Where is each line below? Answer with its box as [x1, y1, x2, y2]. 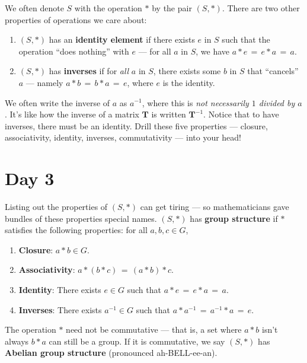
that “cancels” [247, 65, 299, 77]
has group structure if [190, 212, 278, 224]
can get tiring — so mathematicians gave [140, 200, 289, 213]
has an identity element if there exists [49, 33, 195, 46]
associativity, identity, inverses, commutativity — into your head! [5, 131, 242, 144]
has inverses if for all [49, 65, 129, 77]
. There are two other [222, 2, 300, 14]
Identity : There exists [18, 284, 101, 296]
